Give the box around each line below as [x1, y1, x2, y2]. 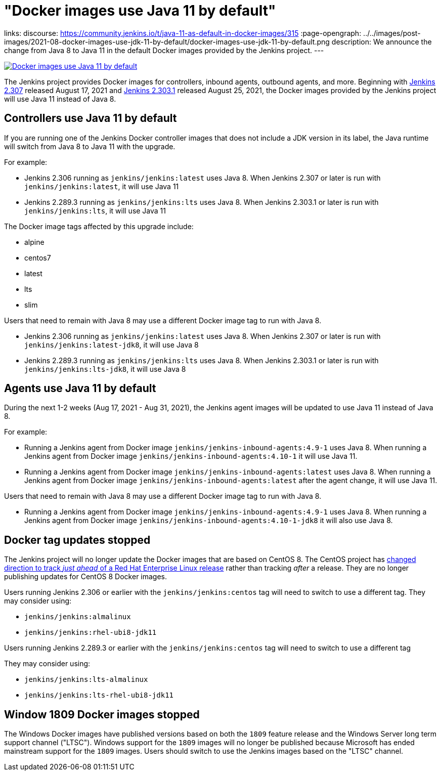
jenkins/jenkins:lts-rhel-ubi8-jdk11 [24, 691, 174, 700]
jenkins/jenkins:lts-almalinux [24, 675, 148, 684]
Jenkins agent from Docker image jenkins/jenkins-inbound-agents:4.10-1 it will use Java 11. [24, 452, 358, 461]
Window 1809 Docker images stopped [4, 708, 200, 721]
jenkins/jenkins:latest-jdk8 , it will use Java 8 [24, 340, 199, 349]
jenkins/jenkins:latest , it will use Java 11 [24, 182, 179, 191]
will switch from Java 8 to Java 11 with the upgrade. [4, 142, 175, 151]
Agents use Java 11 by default [4, 382, 156, 395]
